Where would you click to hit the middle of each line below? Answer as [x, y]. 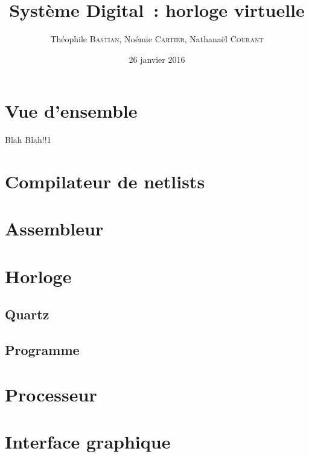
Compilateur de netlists [105, 181]
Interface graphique [88, 442]
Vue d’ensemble [71, 111]
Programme [42, 350]
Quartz [27, 314]
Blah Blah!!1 [28, 140]
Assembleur [54, 228]
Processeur [51, 394]
